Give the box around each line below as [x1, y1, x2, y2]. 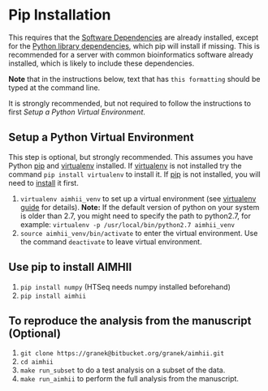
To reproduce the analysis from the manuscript [8, 314, 252, 328]
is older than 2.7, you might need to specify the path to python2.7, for [19, 211, 252, 221]
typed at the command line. [8, 83, 101, 92]
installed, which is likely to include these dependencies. [8, 58, 195, 68]
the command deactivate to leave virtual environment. [19, 237, 202, 247]
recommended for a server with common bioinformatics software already [8, 49, 253, 59]
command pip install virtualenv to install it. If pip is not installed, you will [8, 169, 262, 179]
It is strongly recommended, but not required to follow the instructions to [8, 98, 252, 108]
